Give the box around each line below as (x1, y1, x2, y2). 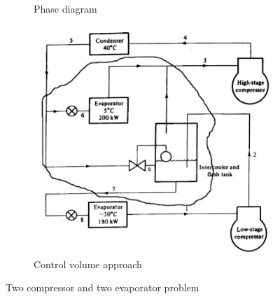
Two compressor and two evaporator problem (6, 280, 199, 295)
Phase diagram (34, 1, 97, 15)
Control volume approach (34, 256, 142, 271)
